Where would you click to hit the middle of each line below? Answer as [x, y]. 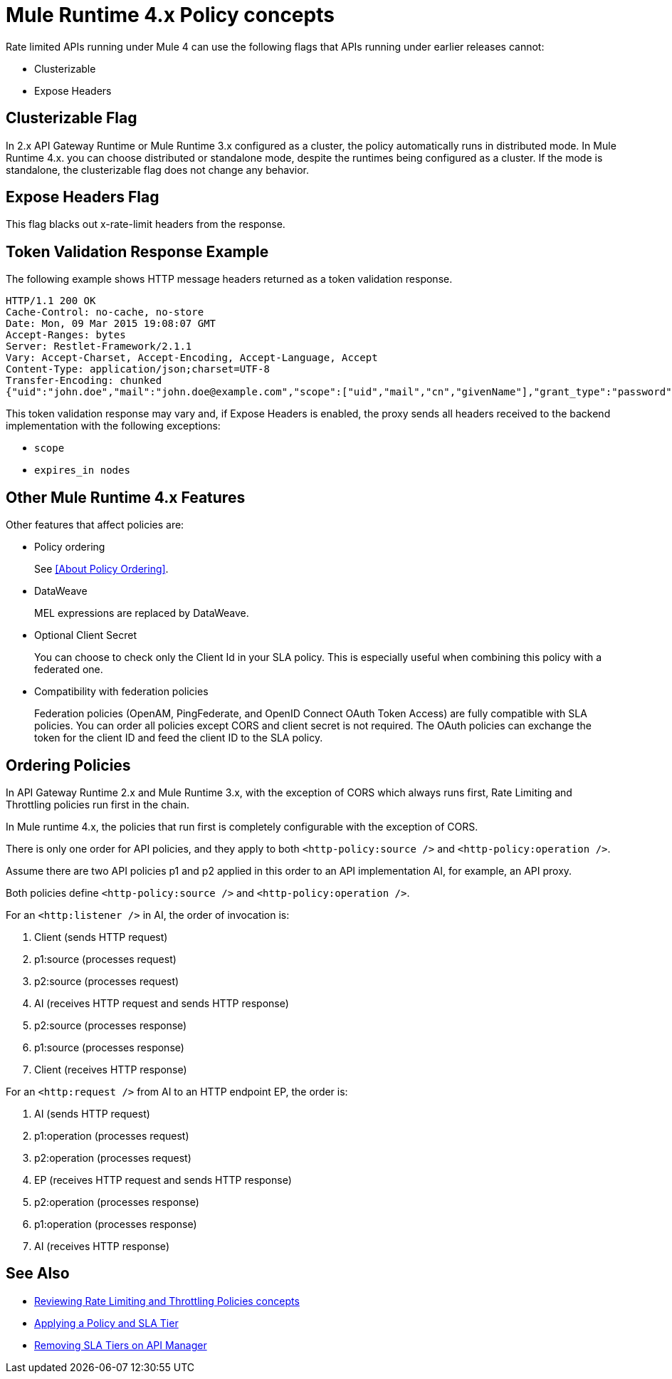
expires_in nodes [82, 470]
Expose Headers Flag [83, 197]
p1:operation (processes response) [116, 1224]
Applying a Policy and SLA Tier [106, 1323]
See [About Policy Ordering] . [101, 569]
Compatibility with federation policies [121, 692]
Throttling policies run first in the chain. [98, 804]
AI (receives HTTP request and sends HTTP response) [162, 1003]
